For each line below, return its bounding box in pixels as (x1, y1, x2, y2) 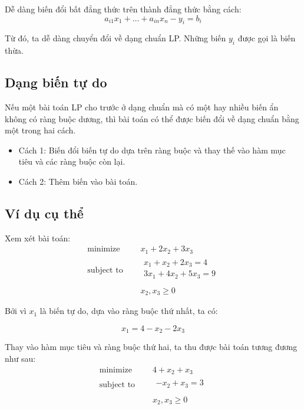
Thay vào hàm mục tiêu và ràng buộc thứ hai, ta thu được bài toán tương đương (5, 341, 298, 353)
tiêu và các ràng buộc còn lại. (18, 155, 125, 168)
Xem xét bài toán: (5, 231, 71, 244)
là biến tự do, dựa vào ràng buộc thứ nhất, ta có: (39, 305, 218, 317)
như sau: (5, 352, 36, 364)
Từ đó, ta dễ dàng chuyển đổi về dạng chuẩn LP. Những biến (5, 32, 226, 44)
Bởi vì (5, 305, 27, 317)
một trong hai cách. (5, 124, 76, 136)
